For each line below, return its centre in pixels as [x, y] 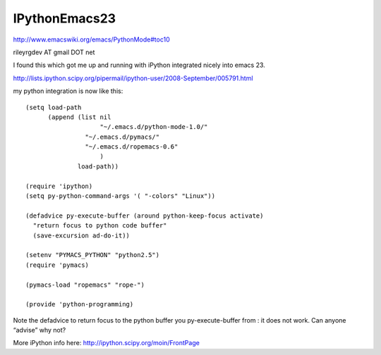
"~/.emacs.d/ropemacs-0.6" [132, 147]
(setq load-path [54, 107]
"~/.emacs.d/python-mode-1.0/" [154, 127]
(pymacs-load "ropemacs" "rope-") [85, 285]
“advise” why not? [40, 330]
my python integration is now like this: [68, 91]
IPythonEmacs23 [65, 18]
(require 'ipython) [59, 186]
